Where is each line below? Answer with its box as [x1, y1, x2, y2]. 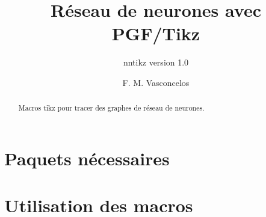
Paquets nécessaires [4, 145, 170, 170]
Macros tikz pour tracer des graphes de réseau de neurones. [18, 103, 205, 113]
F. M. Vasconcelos [122, 76, 190, 88]
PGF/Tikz [111, 21, 200, 46]
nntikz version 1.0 [123, 56, 189, 69]
